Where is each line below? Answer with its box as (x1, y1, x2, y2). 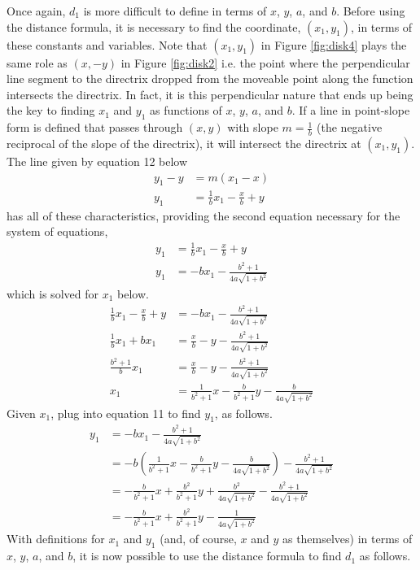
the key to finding (7, 102, 95, 119)
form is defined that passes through (7, 119, 183, 136)
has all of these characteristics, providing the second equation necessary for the (7, 207, 400, 224)
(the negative (317, 119, 383, 136)
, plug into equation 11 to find (50, 404, 201, 421)
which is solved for (7, 285, 98, 302)
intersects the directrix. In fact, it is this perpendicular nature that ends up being (7, 85, 413, 102)
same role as (7, 54, 68, 71)
